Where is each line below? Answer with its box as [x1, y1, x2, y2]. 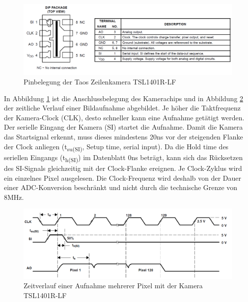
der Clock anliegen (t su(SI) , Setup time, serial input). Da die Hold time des [4, 141, 229, 153]
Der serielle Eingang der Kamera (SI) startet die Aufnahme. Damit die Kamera [4, 122, 243, 132]
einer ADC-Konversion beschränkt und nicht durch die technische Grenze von [4, 182, 238, 192]
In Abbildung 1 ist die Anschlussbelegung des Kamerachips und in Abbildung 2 [4, 93, 244, 103]
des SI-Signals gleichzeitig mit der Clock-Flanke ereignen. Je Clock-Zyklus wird [4, 163, 242, 173]
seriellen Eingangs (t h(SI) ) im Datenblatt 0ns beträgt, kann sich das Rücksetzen [4, 152, 243, 164]
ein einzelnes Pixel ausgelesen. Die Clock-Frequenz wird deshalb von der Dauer [4, 172, 242, 183]
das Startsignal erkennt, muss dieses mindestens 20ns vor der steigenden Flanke [4, 132, 243, 142]
